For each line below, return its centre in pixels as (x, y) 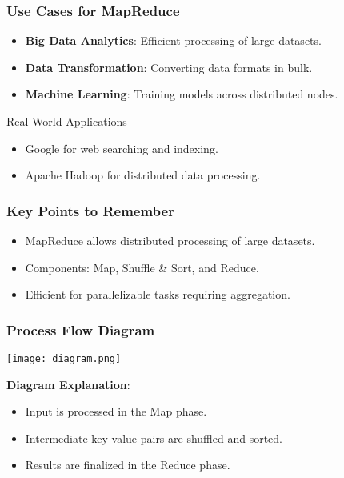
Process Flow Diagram (81, 329)
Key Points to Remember (90, 210)
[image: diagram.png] (64, 359)
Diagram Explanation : (68, 384)
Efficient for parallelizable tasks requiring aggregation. (158, 294)
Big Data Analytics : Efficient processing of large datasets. (173, 40)
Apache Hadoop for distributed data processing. (143, 175)
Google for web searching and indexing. (122, 148)
